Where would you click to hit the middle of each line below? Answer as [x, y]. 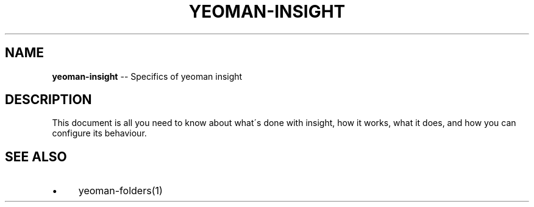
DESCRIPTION [48, 100]
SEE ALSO [36, 156]
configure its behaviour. [99, 133]
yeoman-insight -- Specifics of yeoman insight [147, 76]
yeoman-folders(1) [120, 191]
